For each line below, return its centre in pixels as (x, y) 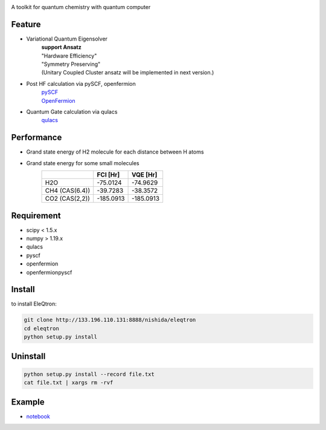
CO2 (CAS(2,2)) (68, 198)
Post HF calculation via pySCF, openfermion (81, 83)
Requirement (36, 216)
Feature (26, 24)
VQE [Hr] (144, 175)
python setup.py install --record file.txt (89, 374)
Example (28, 402)
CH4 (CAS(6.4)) (68, 191)
